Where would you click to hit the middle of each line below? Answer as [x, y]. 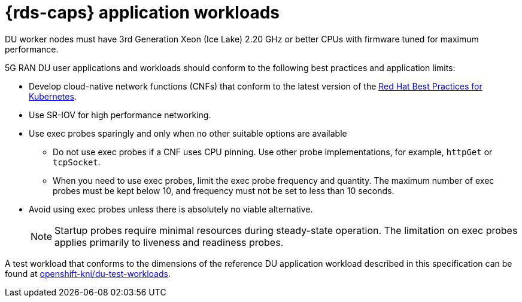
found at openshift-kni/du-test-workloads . [88, 273]
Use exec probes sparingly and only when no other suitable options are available [188, 133]
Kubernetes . [53, 96]
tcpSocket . [77, 162]
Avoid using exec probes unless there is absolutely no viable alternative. [171, 209]
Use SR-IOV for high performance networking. [120, 115]
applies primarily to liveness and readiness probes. [169, 242]
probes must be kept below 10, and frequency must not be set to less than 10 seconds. [224, 190]
